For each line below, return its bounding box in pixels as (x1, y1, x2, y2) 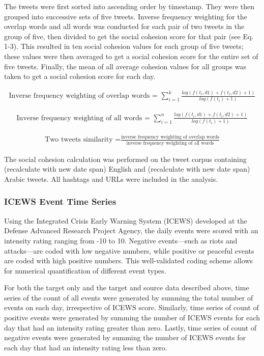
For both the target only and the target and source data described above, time (4, 282, 249, 293)
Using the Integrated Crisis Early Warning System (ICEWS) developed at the (4, 215, 247, 226)
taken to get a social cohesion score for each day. (4, 71, 156, 81)
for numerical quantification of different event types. (4, 265, 166, 276)
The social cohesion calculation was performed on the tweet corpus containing (4, 153, 247, 164)
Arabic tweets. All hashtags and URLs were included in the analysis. (4, 173, 218, 184)
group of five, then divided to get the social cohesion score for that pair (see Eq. (4, 31, 254, 41)
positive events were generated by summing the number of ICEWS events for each (4, 312, 260, 323)
